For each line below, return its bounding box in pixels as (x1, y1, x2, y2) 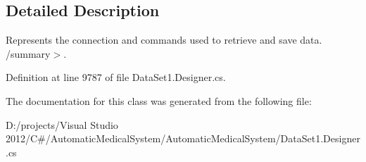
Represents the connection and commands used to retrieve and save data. (6, 32, 322, 47)
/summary (6, 46, 51, 61)
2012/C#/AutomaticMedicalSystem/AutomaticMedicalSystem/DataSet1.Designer (6, 131, 360, 146)
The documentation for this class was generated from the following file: (6, 93, 312, 108)
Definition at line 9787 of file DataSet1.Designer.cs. (6, 70, 226, 85)
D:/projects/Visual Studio (6, 117, 118, 132)
